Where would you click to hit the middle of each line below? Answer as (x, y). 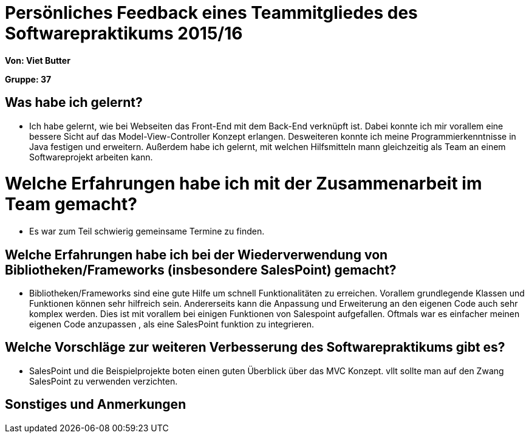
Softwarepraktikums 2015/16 (124, 33)
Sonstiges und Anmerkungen (96, 405)
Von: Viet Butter (38, 60)
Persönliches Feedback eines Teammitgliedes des (211, 13)
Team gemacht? (71, 204)
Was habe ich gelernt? (74, 103)
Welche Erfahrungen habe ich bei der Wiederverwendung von (196, 255)
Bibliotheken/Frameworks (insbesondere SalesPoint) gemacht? (201, 270)
